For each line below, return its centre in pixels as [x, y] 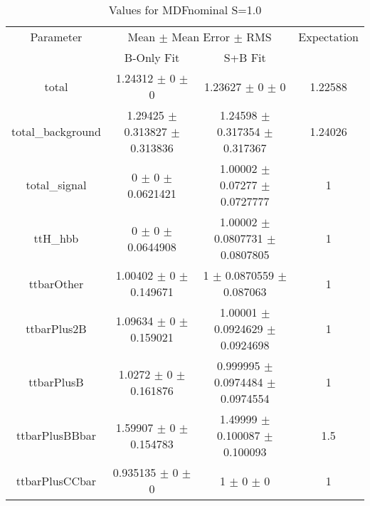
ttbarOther [56, 283]
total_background [56, 131]
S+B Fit [245, 57]
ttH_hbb [56, 238]
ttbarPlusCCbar [56, 480]
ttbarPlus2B [56, 328]
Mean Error [201, 37]
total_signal [56, 185]
